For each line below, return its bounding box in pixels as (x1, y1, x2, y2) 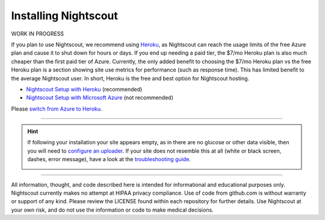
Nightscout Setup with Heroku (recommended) (26, 85, 143, 93)
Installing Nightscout (11, 9, 119, 22)
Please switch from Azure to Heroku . (11, 105, 102, 112)
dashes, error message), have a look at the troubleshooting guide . (27, 156, 191, 163)
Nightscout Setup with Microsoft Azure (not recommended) (26, 94, 174, 102)
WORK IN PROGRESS (11, 30, 64, 37)
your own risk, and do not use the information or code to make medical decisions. (11, 206, 214, 213)
